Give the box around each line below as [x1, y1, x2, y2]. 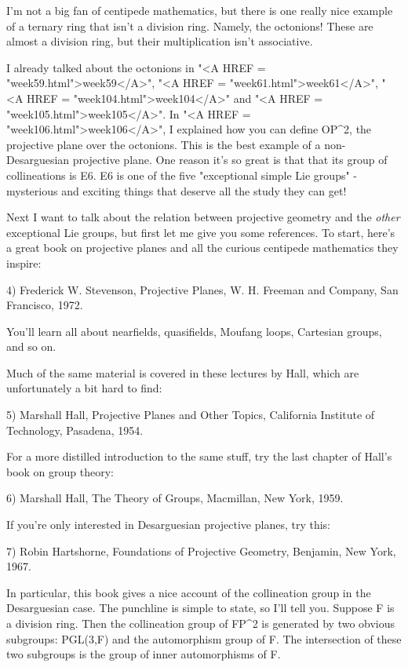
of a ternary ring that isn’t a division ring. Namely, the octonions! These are [6, 17, 373, 34]
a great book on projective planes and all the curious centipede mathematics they [6, 239, 399, 256]
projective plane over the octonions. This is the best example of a [6, 136, 321, 152]
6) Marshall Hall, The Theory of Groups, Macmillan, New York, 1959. [6, 490, 344, 506]
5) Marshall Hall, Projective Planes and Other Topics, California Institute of [6, 406, 375, 423]
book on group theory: [6, 463, 115, 479]
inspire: [6, 254, 42, 271]
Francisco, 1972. [6, 297, 83, 313]
